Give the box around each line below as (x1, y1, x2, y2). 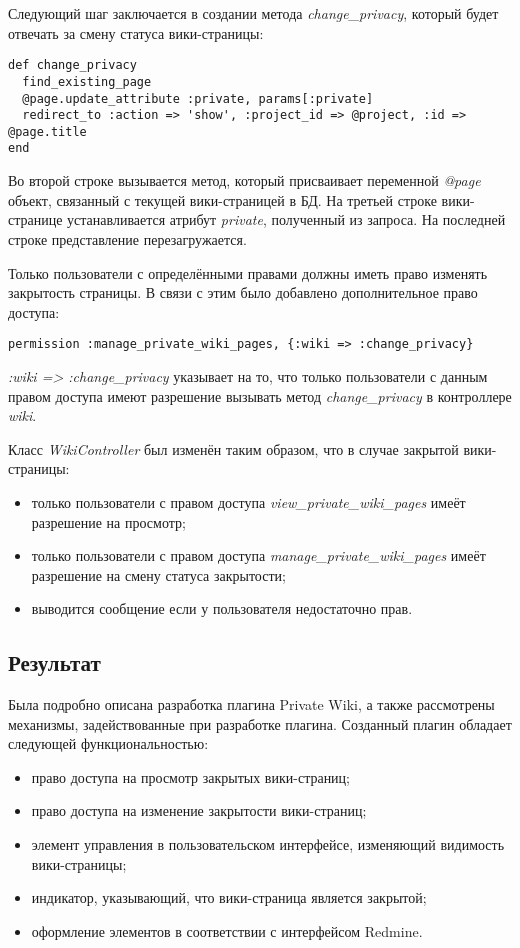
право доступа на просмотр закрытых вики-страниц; (31, 766, 350, 787)
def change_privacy (8, 58, 137, 73)
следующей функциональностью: (8, 733, 209, 754)
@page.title (8, 124, 87, 139)
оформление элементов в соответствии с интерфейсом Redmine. (31, 920, 423, 941)
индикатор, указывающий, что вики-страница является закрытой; (31, 887, 427, 908)
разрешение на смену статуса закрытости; (31, 564, 286, 585)
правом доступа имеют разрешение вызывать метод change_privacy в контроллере (8, 385, 512, 406)
